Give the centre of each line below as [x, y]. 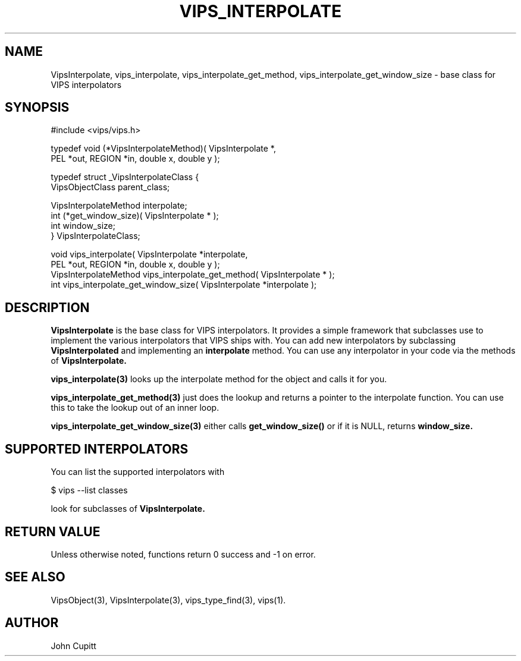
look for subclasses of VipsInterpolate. [128, 509]
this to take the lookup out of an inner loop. [135, 408]
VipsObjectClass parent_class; [110, 187]
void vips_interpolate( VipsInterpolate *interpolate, [149, 254]
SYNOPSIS [37, 108]
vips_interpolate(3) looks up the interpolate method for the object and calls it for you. [219, 379]
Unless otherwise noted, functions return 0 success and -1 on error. [183, 554]
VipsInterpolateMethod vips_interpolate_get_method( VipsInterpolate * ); [193, 275]
